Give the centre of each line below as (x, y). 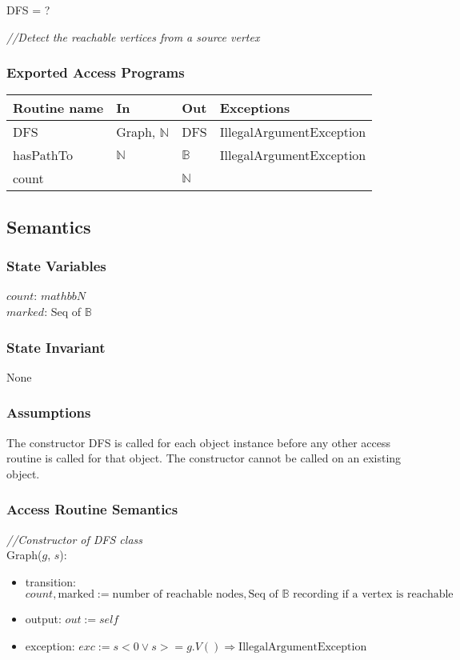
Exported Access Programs (96, 72)
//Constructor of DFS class (75, 539)
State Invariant (56, 347)
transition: (50, 581)
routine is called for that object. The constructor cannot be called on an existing (204, 458)
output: (43, 619)
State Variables (56, 266)
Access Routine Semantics (92, 509)
